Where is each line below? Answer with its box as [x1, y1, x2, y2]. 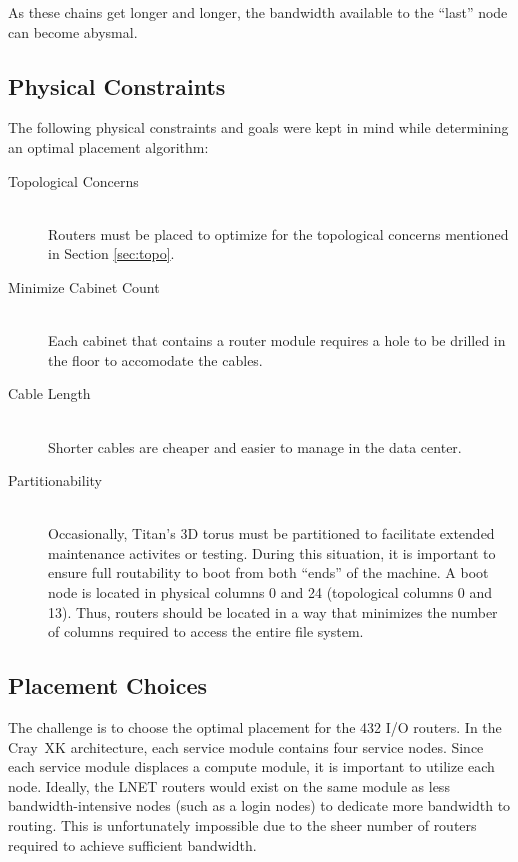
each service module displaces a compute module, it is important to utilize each [8, 756, 495, 777]
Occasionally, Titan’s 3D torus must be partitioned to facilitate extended [48, 523, 495, 544]
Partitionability [8, 470, 102, 491]
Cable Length [8, 383, 91, 404]
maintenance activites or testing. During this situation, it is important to [48, 542, 496, 563]
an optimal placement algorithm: [8, 136, 209, 157]
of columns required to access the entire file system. [48, 621, 364, 642]
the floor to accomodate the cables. [48, 349, 263, 370]
